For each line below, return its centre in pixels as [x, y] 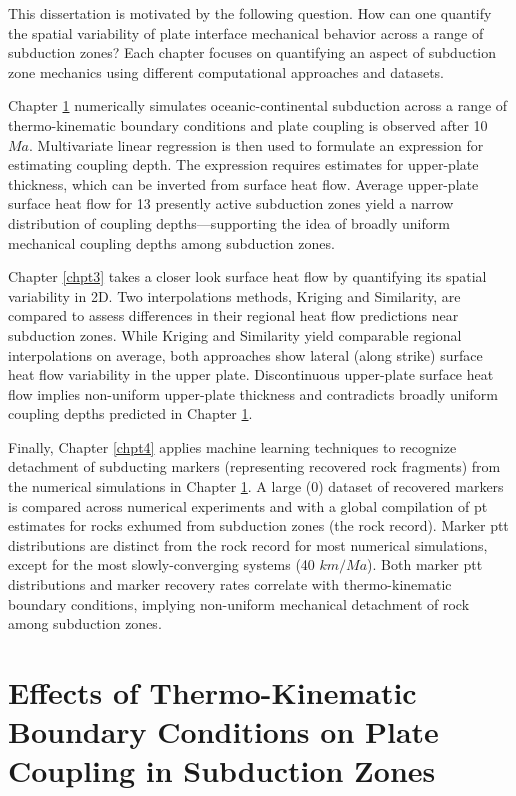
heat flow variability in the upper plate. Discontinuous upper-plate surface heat [251, 374]
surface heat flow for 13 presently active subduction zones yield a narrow [231, 203]
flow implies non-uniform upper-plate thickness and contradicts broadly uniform [253, 393]
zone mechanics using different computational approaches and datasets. [226, 71]
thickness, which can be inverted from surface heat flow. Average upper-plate [243, 183]
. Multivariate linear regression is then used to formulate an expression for [256, 144]
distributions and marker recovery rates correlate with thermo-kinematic [230, 584]
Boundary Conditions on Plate [223, 731]
